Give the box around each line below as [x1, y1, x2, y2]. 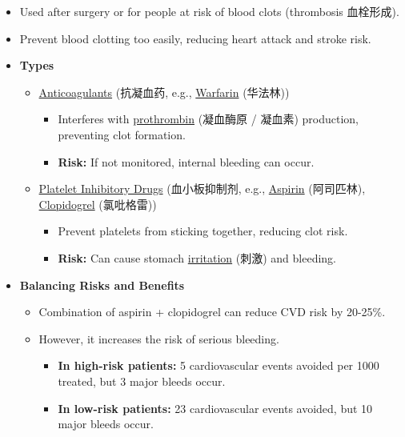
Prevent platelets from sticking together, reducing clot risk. [58, 223, 348, 239]
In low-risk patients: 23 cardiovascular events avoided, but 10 [58, 399, 373, 416]
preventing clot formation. [58, 126, 186, 142]
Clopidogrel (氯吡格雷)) [38, 195, 157, 212]
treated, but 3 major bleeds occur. [58, 372, 226, 389]
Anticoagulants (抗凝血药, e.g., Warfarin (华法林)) [38, 83, 290, 100]
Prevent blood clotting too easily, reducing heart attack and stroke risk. [19, 30, 371, 46]
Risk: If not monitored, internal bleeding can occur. [58, 153, 315, 170]
